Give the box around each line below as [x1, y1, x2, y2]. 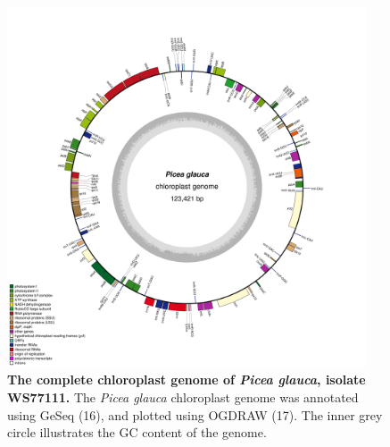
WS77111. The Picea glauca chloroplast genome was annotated [7, 387, 359, 406]
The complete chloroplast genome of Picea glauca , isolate [7, 370, 366, 389]
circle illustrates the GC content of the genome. [7, 423, 267, 442]
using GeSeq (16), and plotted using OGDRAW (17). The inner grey [7, 405, 383, 424]
